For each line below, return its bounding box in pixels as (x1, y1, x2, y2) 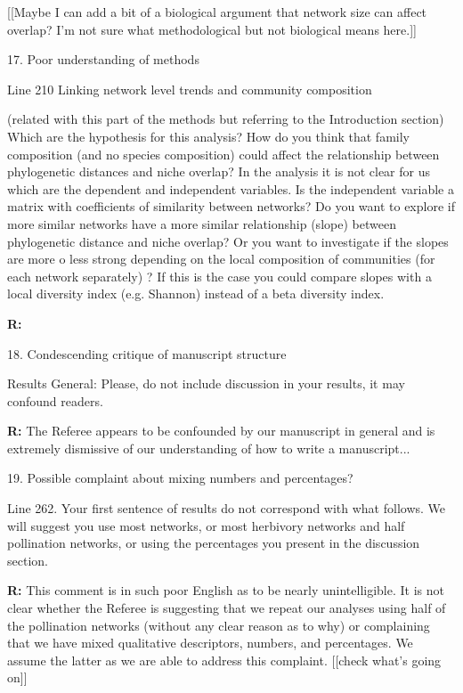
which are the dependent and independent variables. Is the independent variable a (7, 179, 454, 198)
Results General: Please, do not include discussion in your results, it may (7, 374, 405, 393)
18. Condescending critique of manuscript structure (7, 344, 287, 363)
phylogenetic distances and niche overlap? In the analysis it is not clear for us (7, 162, 431, 181)
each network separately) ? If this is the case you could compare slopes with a (7, 266, 432, 285)
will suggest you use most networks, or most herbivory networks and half (7, 516, 405, 534)
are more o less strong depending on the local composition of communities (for (7, 249, 435, 268)
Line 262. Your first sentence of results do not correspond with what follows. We (7, 499, 446, 518)
